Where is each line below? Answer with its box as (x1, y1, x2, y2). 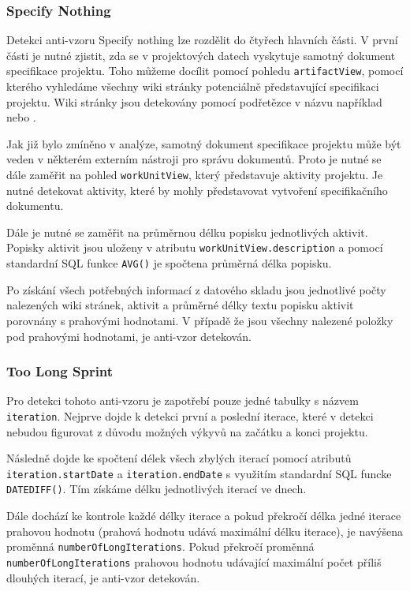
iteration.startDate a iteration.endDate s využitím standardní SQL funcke (6, 465, 392, 481)
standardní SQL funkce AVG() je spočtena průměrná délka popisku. (6, 255, 332, 271)
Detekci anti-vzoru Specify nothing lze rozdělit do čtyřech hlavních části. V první (6, 32, 398, 48)
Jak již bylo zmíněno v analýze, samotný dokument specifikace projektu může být (6, 135, 401, 151)
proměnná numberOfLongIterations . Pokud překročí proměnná (6, 538, 315, 555)
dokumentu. (6, 197, 64, 214)
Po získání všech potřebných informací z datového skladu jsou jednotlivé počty (6, 281, 386, 297)
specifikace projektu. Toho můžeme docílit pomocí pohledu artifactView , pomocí (6, 62, 404, 79)
